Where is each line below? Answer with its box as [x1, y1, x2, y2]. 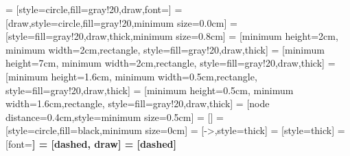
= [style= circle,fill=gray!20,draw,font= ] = [5, 2, 183, 16]
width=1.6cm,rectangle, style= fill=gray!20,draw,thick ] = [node [5, 96, 270, 111]
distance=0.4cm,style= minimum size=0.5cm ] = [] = [5, 109, 224, 124]
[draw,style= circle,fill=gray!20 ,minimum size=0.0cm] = [5, 15, 237, 30]
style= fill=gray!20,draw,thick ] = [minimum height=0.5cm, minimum [5, 82, 294, 97]
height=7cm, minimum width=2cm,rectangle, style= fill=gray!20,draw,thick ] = [5, 56, 336, 70]
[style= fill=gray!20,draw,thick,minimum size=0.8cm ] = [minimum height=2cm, [5, 29, 338, 43]
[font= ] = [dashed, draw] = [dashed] [5, 136, 176, 151]
